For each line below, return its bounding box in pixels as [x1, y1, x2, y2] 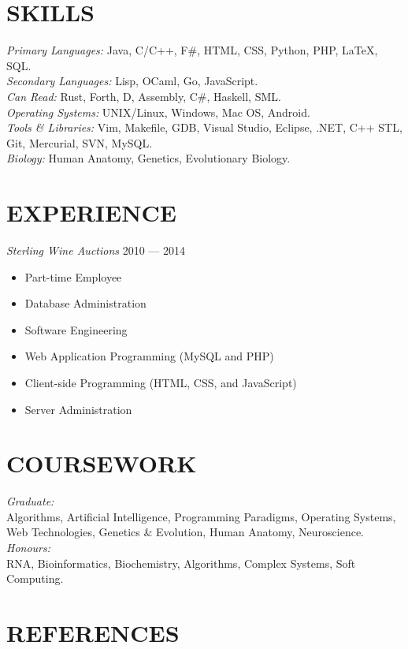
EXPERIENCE [6, 196, 176, 229]
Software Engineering [24, 321, 128, 338]
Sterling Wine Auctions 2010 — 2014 [6, 242, 186, 258]
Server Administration [24, 401, 132, 417]
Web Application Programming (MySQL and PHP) [24, 348, 274, 364]
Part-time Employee [24, 268, 122, 285]
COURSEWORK [6, 447, 197, 479]
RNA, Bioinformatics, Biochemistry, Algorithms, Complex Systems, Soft [6, 554, 356, 571]
